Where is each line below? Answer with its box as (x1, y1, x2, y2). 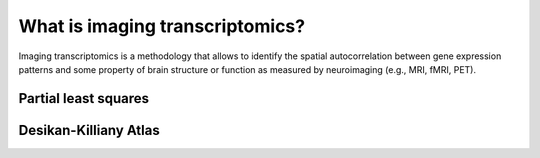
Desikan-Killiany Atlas (18, 121, 160, 139)
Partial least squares (18, 90, 150, 107)
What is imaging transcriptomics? (18, 15, 305, 37)
